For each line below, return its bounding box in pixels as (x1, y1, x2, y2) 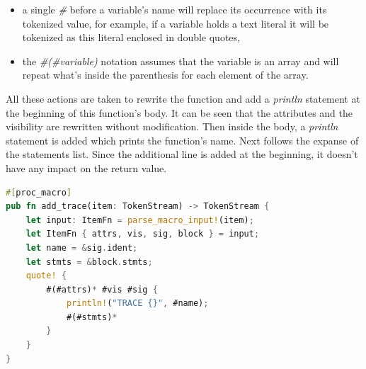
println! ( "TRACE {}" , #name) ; (66, 298, 209, 309)
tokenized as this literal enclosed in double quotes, (22, 30, 240, 45)
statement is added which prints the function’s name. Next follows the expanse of (6, 132, 359, 147)
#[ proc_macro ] (6, 187, 72, 198)
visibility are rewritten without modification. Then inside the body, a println (6, 119, 338, 134)
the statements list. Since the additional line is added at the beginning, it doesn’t (6, 147, 358, 161)
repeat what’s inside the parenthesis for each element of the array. (22, 67, 309, 82)
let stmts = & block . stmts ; (25, 256, 153, 267)
